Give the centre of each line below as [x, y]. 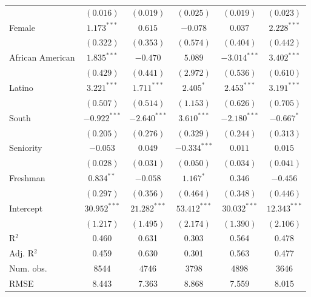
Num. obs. [28, 268]
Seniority [26, 148]
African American [42, 57]
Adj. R [22, 253]
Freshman [27, 178]
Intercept [26, 208]
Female [22, 27]
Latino [21, 87]
